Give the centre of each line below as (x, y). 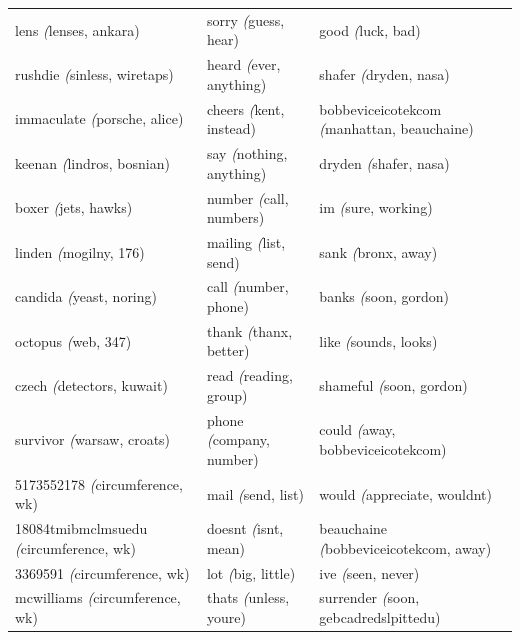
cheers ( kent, (245, 108)
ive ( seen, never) (369, 572)
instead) (231, 128)
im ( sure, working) (376, 207)
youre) (226, 617)
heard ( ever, (243, 64)
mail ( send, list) (255, 493)
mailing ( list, (246, 241)
